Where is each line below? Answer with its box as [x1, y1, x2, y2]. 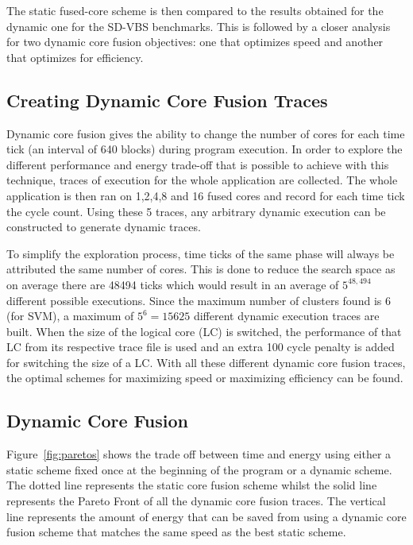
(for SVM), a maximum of [6, 307, 134, 324]
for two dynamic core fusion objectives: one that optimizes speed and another [6, 33, 384, 50]
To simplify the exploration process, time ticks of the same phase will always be [6, 245, 395, 261]
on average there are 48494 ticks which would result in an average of [6, 276, 339, 292]
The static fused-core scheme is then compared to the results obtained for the [6, 2, 384, 18]
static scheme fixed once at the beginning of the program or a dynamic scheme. [6, 461, 392, 477]
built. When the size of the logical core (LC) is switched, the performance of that [6, 323, 402, 339]
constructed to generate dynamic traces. [6, 218, 201, 235]
